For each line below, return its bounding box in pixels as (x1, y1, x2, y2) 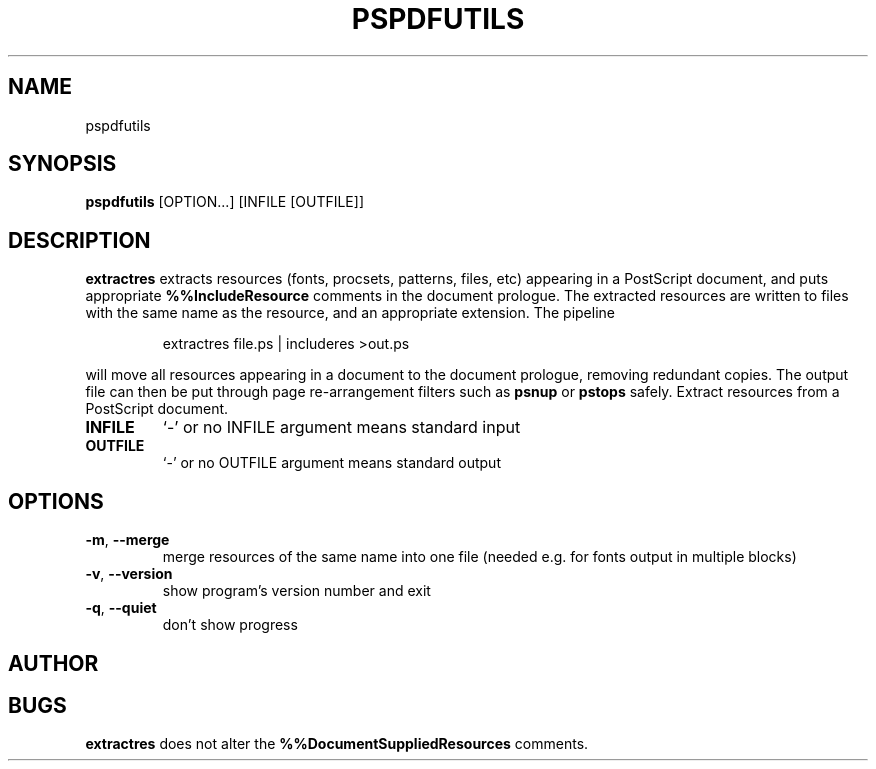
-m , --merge (85, 531, 170, 549)
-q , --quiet (85, 599, 157, 617)
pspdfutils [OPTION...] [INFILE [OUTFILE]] (85, 193, 364, 211)
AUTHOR (8, 650, 99, 676)
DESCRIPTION (8, 227, 151, 253)
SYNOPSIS (8, 151, 117, 177)
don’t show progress (162, 616, 298, 634)
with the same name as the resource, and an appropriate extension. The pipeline (85, 304, 615, 322)
